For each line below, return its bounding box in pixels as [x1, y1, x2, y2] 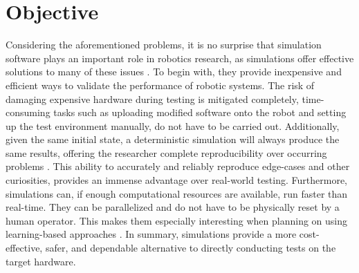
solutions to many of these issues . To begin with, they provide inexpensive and [6, 64, 342, 79]
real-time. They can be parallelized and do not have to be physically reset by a [6, 200, 340, 214]
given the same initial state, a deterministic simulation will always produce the [6, 132, 340, 147]
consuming [6, 105, 50, 120]
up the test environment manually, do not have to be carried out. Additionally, [6, 118, 340, 133]
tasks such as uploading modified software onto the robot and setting [53, 105, 347, 120]
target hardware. [6, 254, 76, 268]
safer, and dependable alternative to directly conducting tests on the [45, 241, 336, 255]
